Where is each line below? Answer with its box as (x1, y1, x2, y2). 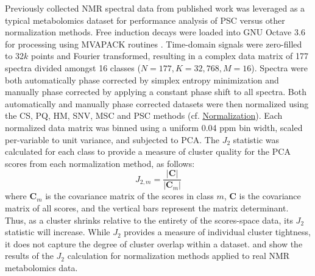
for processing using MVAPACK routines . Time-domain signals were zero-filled (5, 37, 302, 50)
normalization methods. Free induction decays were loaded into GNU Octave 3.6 (5, 26, 305, 38)
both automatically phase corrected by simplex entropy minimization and (5, 73, 279, 86)
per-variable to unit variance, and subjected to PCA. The (5, 133, 219, 146)
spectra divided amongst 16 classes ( (5, 61, 141, 74)
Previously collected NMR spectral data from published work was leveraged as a (5, 2, 305, 14)
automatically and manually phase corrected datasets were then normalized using (5, 97, 309, 110)
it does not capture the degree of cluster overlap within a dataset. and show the (5, 237, 303, 250)
